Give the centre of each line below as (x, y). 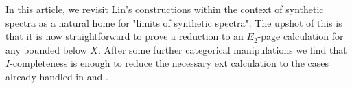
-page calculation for (301, 36)
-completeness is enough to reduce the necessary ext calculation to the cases (169, 63)
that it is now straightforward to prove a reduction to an (125, 36)
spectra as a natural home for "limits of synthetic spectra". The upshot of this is (174, 22)
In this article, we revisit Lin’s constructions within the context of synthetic (165, 9)
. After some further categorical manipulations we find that (222, 49)
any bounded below (46, 49)
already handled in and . (57, 76)
